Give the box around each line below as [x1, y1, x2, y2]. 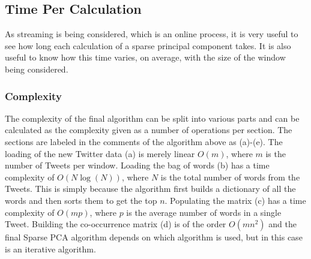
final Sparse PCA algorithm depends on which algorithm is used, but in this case [5, 231, 303, 243]
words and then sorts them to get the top [5, 194, 157, 206]
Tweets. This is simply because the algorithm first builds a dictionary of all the [5, 182, 296, 195]
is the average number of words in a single [126, 206, 282, 218]
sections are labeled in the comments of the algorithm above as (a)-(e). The [5, 135, 283, 147]
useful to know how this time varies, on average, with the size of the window [5, 51, 286, 64]
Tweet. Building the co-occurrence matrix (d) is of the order [5, 218, 226, 230]
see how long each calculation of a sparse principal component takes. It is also [5, 39, 291, 52]
